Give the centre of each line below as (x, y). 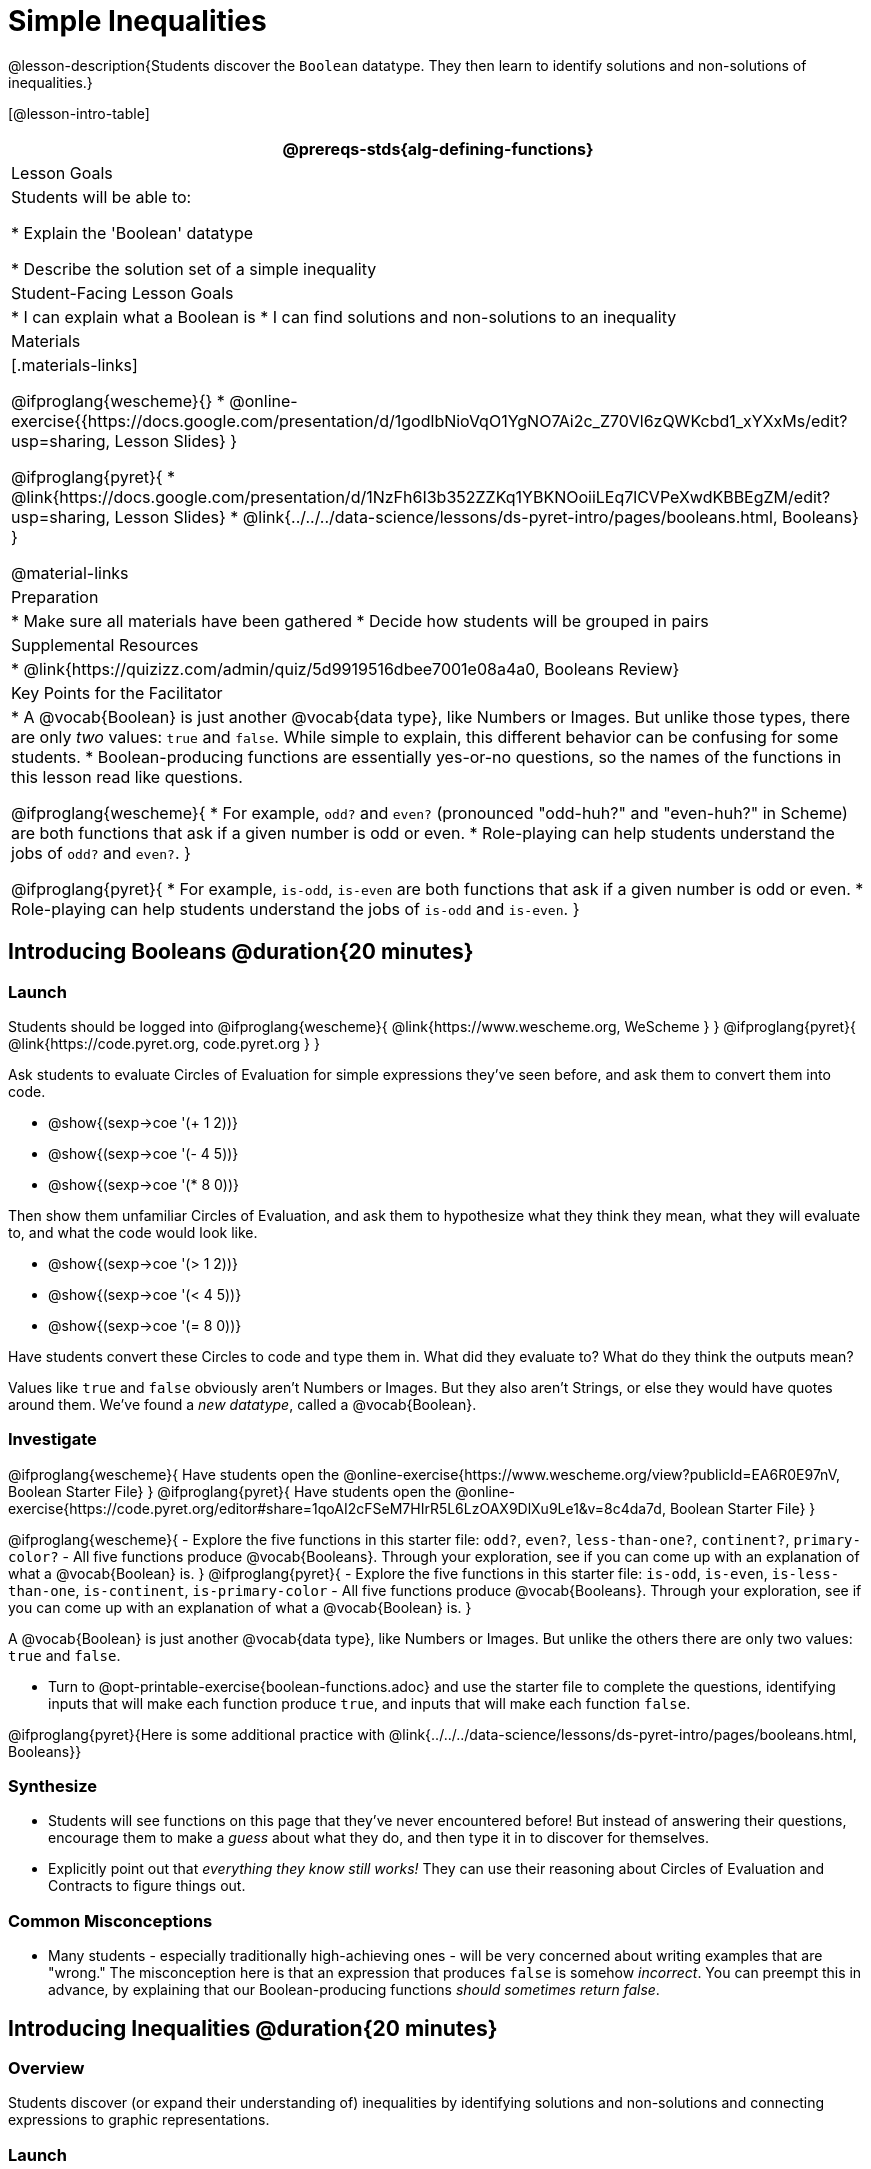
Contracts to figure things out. (147, 1886)
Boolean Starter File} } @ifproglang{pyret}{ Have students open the (230, 1491)
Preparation (55, 596)
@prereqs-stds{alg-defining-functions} (438, 148)
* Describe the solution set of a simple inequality (194, 268)
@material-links (70, 572)
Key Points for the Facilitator (117, 692)
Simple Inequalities (137, 21)
